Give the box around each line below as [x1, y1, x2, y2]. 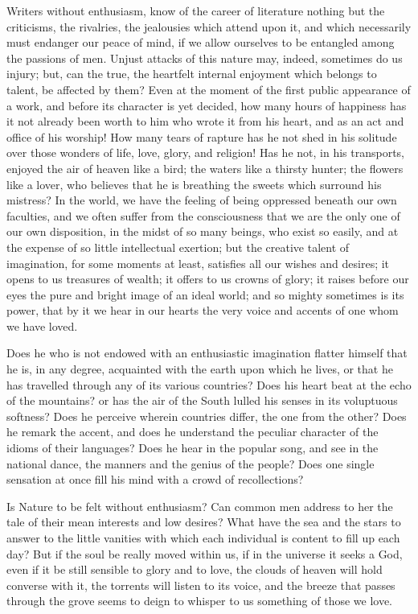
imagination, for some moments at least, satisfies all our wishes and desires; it [6, 254, 390, 271]
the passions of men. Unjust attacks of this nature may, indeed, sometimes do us [6, 49, 403, 66]
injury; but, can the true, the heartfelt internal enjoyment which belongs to [6, 65, 377, 82]
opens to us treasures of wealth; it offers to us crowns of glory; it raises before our [6, 270, 409, 287]
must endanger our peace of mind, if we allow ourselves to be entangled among [6, 34, 395, 51]
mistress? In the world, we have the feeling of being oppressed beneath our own [6, 192, 397, 208]
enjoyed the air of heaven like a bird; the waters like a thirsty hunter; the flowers [6, 159, 404, 176]
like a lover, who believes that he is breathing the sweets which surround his [6, 175, 382, 192]
